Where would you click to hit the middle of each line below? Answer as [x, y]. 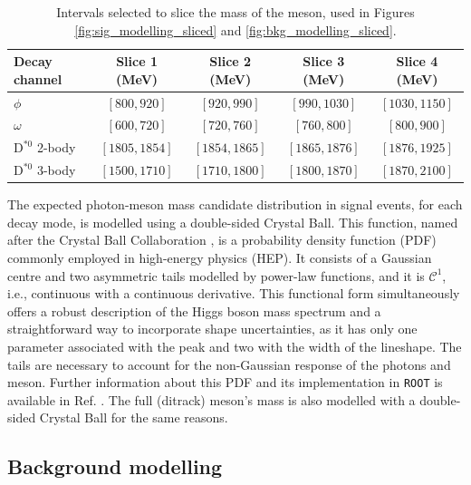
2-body [56, 147]
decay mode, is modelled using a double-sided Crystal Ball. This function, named [233, 222]
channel [38, 78]
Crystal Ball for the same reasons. [134, 417]
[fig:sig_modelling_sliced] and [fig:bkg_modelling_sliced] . [235, 29]
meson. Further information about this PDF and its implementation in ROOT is [225, 382]
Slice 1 [137, 61]
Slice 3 [324, 61]
